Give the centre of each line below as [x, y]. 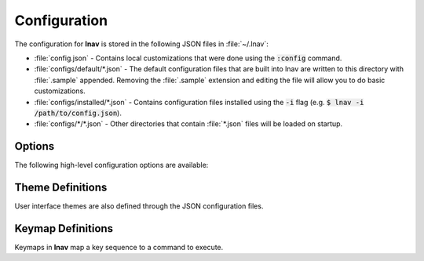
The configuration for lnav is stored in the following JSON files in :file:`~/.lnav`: [141, 44]
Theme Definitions [61, 187]
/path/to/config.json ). [78, 113]
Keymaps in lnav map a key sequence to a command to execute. [119, 247]
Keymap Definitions [64, 228]
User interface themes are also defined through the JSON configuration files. [139, 206]
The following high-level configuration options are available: [111, 165]
